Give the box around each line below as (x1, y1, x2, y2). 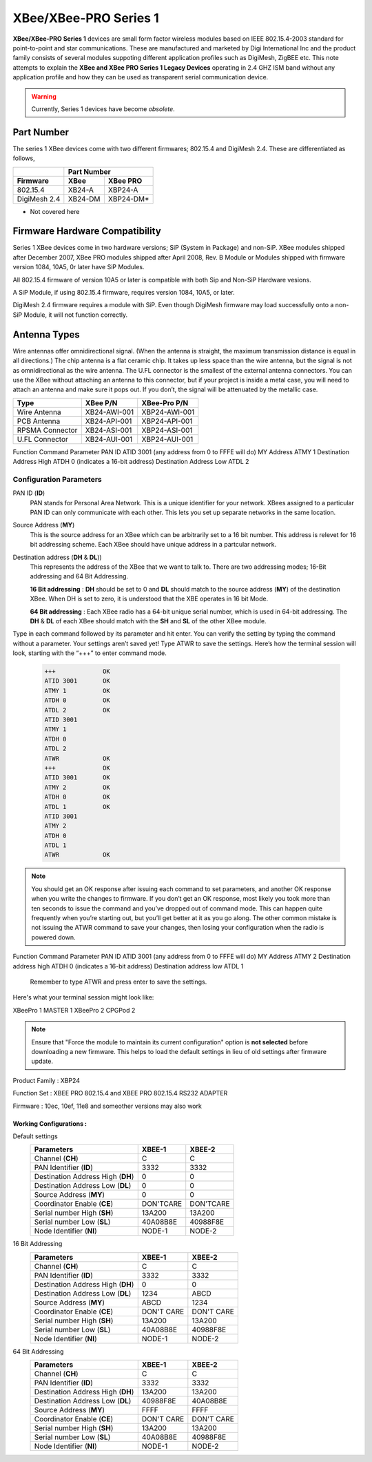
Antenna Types (12, 329, 80, 340)
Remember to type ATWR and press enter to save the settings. (30, 977, 207, 986)
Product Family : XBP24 (12, 1076, 81, 1084)
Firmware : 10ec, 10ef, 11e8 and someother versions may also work (12, 1102, 203, 1110)
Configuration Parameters (12, 474, 103, 484)
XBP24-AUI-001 (141, 434, 194, 444)
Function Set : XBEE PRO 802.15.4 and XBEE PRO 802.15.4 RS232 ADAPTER (12, 1089, 228, 1098)
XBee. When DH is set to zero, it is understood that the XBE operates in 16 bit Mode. (30, 594, 269, 603)
